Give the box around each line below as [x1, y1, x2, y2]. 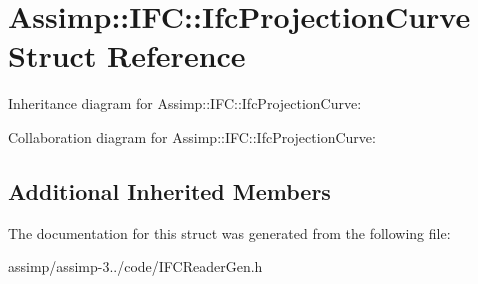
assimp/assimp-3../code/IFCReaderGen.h [8, 256, 263, 277]
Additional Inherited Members [8, 175, 331, 206]
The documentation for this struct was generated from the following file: [8, 222, 451, 243]
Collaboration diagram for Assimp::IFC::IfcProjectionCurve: [8, 126, 376, 147]
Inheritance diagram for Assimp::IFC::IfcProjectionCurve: [8, 93, 362, 114]
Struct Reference [8, 35, 246, 76]
